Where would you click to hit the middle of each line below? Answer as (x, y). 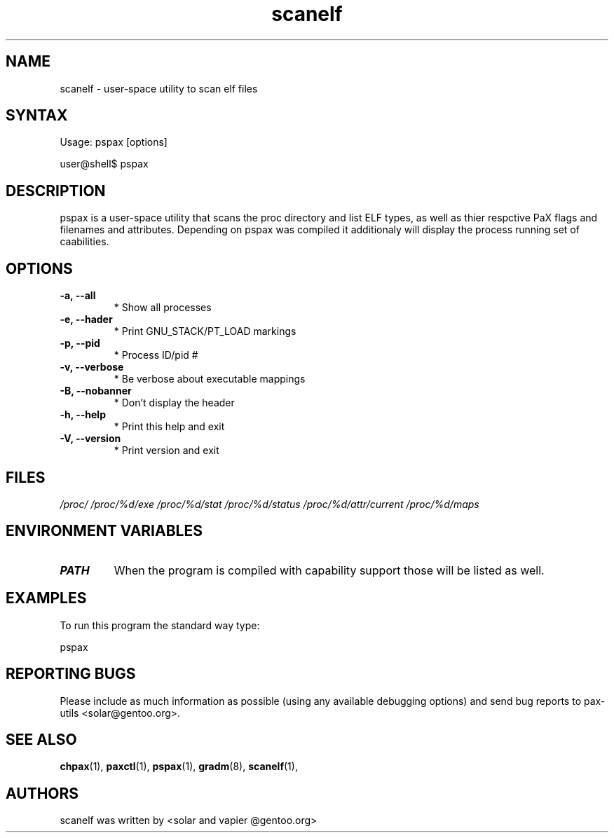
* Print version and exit (166, 451)
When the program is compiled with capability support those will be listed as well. (329, 570)
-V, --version (90, 439)
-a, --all (78, 296)
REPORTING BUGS (71, 674)
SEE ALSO (41, 739)
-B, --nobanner (96, 391)
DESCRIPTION (56, 191)
